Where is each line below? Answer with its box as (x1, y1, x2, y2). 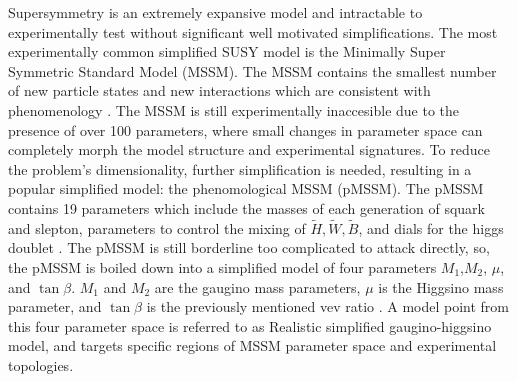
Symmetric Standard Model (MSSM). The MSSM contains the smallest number (8, 60, 497, 81)
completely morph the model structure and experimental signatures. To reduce (8, 139, 490, 160)
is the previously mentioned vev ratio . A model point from (146, 296, 510, 317)
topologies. (8, 354, 74, 375)
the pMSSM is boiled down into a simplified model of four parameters (8, 256, 437, 277)
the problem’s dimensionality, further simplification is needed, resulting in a (8, 158, 472, 179)
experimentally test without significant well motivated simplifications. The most (8, 21, 498, 42)
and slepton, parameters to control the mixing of (8, 217, 306, 238)
